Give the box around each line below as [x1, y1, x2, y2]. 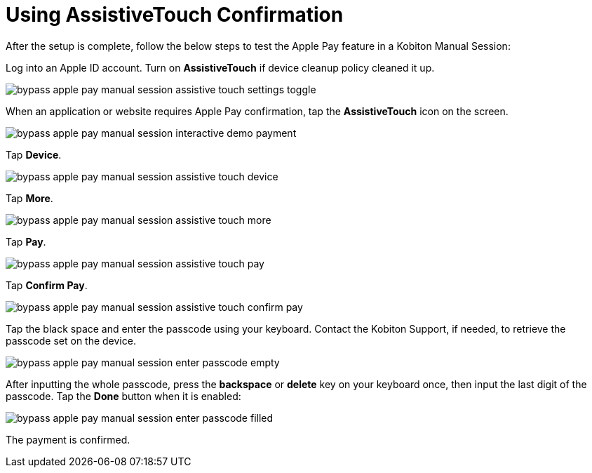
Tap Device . [6, 148, 62, 161]
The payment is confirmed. [6, 433, 130, 446]
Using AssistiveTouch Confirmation [6, 3, 344, 27]
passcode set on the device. [6, 334, 136, 347]
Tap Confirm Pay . [6, 279, 88, 291]
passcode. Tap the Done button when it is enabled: [6, 389, 241, 402]
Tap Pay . [6, 235, 46, 248]
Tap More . [6, 192, 53, 204]
